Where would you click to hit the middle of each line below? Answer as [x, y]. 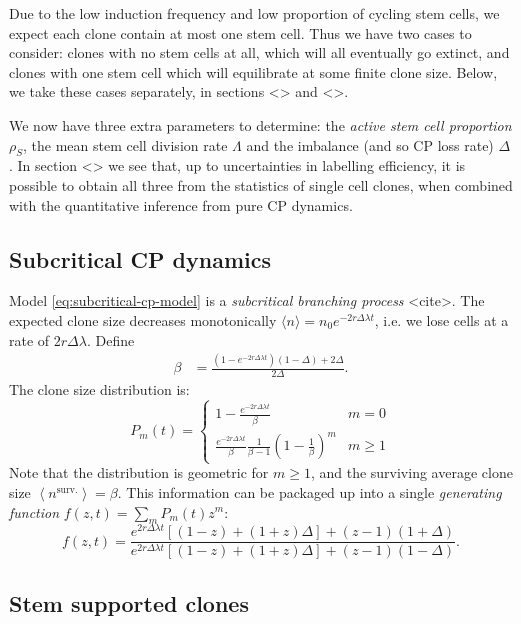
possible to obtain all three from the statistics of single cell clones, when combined [261, 184]
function [34, 511]
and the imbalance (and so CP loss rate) [370, 144]
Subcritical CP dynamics [140, 258]
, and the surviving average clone [411, 472]
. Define [110, 339]
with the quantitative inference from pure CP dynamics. [181, 204]
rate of [29, 339]
